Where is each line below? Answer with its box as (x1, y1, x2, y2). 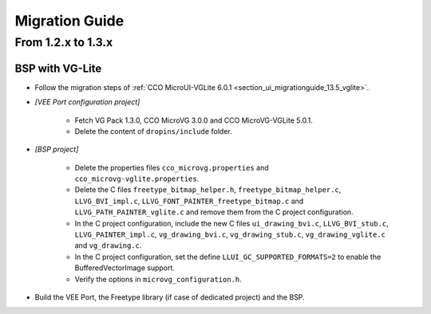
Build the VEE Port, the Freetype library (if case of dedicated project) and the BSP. (34, 292, 305, 302)
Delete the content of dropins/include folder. (74, 126, 233, 135)
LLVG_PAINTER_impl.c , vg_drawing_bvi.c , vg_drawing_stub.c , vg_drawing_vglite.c (74, 230, 386, 239)
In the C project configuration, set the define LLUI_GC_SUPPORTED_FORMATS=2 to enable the (74, 252, 382, 261)
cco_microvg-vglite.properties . (74, 174, 200, 183)
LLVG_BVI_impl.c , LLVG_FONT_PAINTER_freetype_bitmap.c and (74, 196, 304, 206)
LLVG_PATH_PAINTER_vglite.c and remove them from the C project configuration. (74, 207, 354, 217)
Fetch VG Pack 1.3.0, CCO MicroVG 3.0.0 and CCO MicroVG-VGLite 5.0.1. (74, 116, 313, 125)
